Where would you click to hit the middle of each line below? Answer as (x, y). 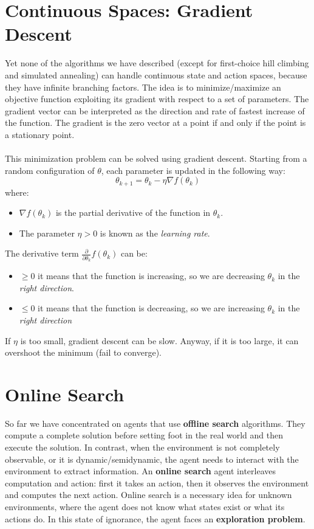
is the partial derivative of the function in (133, 213)
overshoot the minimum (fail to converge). (83, 352)
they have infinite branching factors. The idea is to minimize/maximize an (143, 87)
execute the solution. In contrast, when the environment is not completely (142, 447)
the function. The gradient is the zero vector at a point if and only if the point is (155, 123)
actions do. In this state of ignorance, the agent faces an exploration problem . (155, 518)
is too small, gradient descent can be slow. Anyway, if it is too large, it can (159, 340)
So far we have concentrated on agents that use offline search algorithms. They (155, 423)
